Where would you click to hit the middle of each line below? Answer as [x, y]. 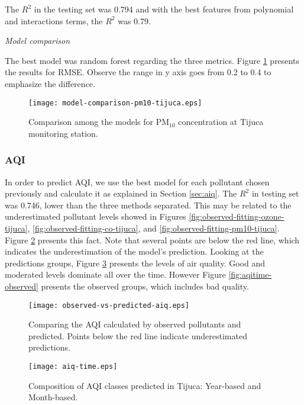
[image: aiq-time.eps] [73, 367]
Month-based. [53, 397]
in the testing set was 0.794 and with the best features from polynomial [164, 9]
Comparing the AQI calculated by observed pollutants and [135, 324]
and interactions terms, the [54, 20]
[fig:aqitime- [250, 274]
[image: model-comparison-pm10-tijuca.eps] [115, 103]
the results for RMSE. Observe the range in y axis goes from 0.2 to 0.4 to [138, 72]
